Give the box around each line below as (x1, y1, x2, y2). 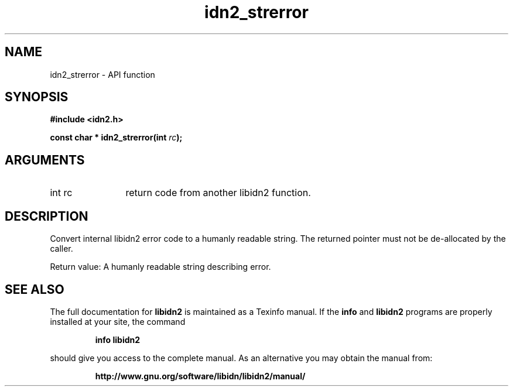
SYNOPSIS (5, 90, 69, 105)
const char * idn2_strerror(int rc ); (50, 132, 183, 143)
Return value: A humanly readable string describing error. (50, 262, 271, 272)
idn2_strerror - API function (50, 69, 155, 80)
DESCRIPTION (5, 208, 88, 224)
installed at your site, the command (50, 316, 186, 327)
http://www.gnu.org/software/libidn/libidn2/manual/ (95, 371, 306, 381)
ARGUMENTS (5, 152, 85, 167)
